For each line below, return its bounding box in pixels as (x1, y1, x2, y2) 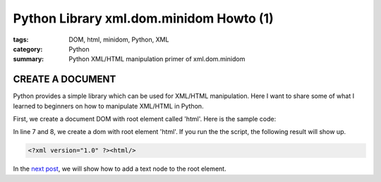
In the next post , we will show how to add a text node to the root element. (13, 164, 226, 173)
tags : (13, 35, 29, 44)
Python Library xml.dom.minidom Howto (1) (13, 11, 274, 26)
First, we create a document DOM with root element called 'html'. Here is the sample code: (13, 115, 277, 123)
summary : (13, 55, 44, 63)
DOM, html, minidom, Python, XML (68, 35, 169, 44)
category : (13, 44, 43, 53)
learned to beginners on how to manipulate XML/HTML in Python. (13, 102, 204, 110)
